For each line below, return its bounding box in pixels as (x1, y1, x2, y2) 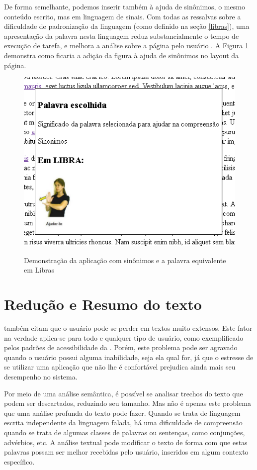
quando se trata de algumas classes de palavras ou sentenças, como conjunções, (4, 427, 245, 437)
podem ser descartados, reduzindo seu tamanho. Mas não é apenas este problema (4, 398, 251, 408)
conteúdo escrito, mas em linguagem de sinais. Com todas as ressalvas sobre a (4, 11, 241, 21)
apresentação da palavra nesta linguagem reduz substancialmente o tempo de (4, 30, 239, 41)
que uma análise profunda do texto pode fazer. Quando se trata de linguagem (4, 407, 241, 418)
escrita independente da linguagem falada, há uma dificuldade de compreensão (4, 417, 243, 428)
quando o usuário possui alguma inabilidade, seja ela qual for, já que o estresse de (4, 352, 254, 362)
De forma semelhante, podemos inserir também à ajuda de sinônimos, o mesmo (4, 1, 245, 11)
